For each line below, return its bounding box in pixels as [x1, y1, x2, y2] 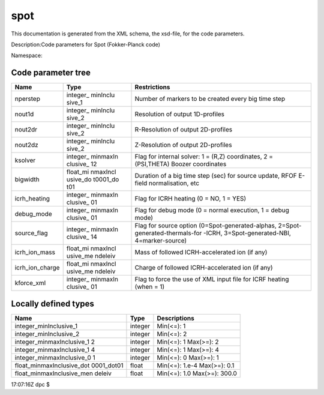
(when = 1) [134, 283, 165, 291]
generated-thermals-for [134, 229, 202, 237]
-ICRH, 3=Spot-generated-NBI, [203, 229, 291, 237]
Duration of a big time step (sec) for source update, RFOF [134, 172, 297, 180]
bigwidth [14, 175, 40, 184]
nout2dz [14, 141, 38, 149]
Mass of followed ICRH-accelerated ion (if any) [134, 248, 268, 256]
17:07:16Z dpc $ [11, 381, 50, 388]
